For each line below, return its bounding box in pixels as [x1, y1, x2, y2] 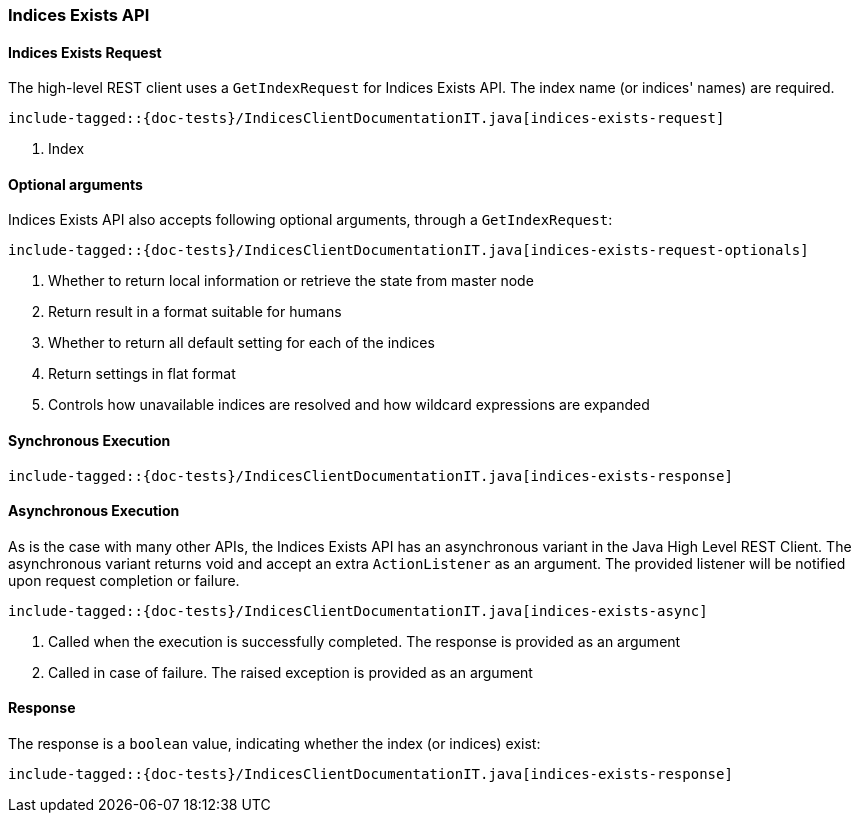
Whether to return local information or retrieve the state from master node [48, 272, 534, 290]
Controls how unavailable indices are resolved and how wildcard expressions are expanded [48, 396, 650, 414]
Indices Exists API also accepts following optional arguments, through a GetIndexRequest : [8, 211, 613, 229]
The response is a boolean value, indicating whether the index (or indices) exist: [8, 735, 541, 753]
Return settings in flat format [48, 365, 236, 383]
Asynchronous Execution [8, 502, 180, 520]
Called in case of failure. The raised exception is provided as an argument [48, 663, 533, 681]
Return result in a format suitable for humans [48, 303, 342, 321]
